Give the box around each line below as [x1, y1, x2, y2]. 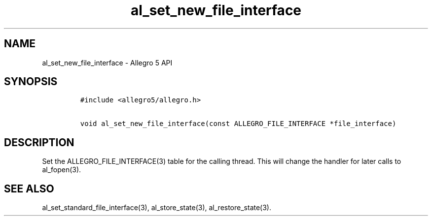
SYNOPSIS [4, 75, 58, 88]
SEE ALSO [4, 182, 54, 195]
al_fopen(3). [42, 165, 81, 174]
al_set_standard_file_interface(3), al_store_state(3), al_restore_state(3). [42, 203, 272, 212]
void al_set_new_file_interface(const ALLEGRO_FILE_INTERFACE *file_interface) [80, 120, 396, 128]
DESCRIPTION [4, 136, 74, 149]
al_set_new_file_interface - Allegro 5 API [42, 58, 173, 67]
